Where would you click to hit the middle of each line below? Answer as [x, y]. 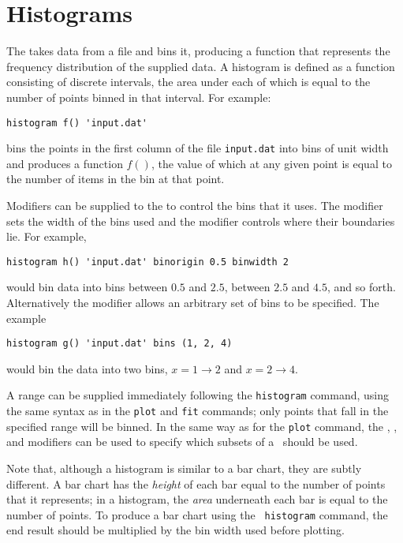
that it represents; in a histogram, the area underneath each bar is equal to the [197, 499]
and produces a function [65, 163]
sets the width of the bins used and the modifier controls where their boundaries [201, 221]
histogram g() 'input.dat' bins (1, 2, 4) [119, 344]
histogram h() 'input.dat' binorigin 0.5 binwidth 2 [147, 262]
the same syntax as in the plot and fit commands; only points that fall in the [198, 411]
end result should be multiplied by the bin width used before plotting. [175, 530]
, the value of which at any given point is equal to [271, 163]
